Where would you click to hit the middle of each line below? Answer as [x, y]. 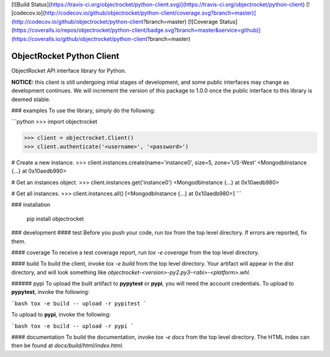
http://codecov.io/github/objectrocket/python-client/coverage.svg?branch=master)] [151, 13]
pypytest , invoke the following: [50, 292]
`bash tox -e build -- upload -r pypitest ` [79, 303]
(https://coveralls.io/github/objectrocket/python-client [79, 39]
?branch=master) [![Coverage [181, 21]
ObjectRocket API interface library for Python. [69, 71]
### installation [31, 205]
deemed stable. [31, 99]
